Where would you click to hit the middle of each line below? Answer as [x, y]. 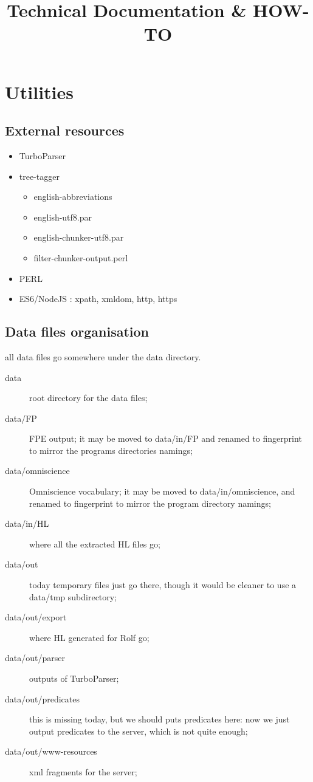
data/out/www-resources [51, 751]
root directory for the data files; [88, 398]
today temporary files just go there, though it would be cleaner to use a [163, 585]
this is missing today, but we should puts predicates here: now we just [160, 719]
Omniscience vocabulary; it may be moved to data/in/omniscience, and [162, 491]
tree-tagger [39, 176]
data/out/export [36, 617]
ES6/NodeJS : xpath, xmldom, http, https [98, 299]
